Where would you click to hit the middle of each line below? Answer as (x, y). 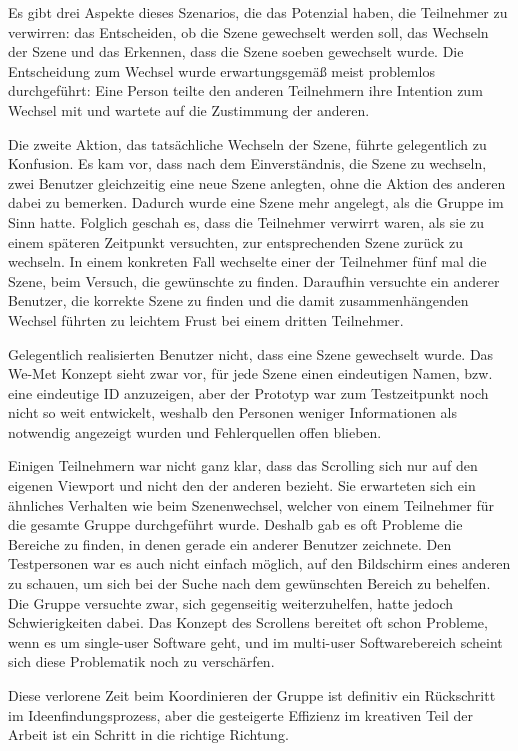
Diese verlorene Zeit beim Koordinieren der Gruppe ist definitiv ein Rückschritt (252, 695)
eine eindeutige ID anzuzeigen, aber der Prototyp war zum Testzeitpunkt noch (248, 392)
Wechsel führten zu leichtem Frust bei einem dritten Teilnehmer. (206, 319)
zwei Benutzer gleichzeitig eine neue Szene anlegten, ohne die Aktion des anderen (257, 182)
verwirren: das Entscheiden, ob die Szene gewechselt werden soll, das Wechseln (248, 31)
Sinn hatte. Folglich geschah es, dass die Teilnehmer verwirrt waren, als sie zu (246, 221)
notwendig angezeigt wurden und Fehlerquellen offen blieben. (195, 431)
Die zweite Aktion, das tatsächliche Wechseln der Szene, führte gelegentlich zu (247, 143)
